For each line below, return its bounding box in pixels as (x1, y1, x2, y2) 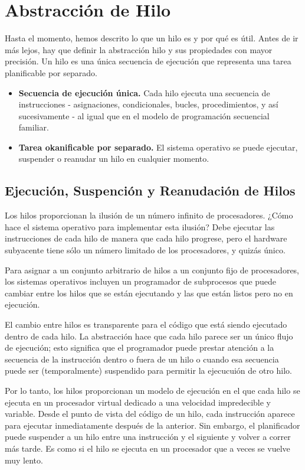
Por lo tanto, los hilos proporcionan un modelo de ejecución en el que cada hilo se (5, 384, 300, 396)
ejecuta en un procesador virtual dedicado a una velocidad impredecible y (5, 396, 271, 408)
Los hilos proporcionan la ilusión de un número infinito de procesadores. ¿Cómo (5, 209, 293, 221)
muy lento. (5, 453, 43, 466)
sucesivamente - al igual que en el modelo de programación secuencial (18, 109, 270, 122)
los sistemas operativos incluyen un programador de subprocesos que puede (5, 275, 277, 288)
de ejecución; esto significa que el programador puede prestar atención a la (5, 341, 274, 354)
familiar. (18, 121, 49, 133)
